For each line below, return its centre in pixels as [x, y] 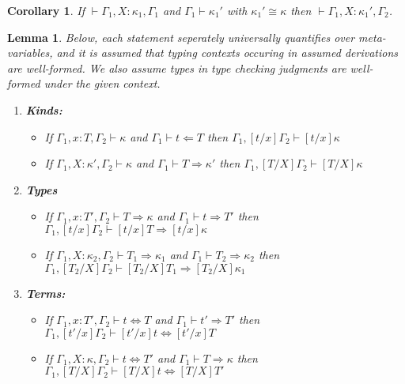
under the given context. [102, 83]
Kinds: [44, 109]
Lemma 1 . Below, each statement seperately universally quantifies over [181, 37]
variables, [30, 53]
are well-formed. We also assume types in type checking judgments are [177, 68]
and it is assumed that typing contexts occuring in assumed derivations [227, 53]
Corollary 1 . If [46, 10]
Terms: [45, 293]
